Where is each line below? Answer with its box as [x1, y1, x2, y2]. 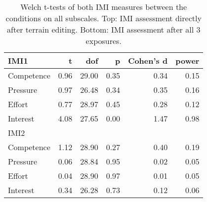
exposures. [85, 35, 122, 46]
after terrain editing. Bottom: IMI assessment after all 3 [7, 24, 201, 35]
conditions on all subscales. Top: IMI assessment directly [5, 12, 202, 24]
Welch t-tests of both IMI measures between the [20, 1, 187, 12]
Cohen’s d [128, 55, 168, 66]
